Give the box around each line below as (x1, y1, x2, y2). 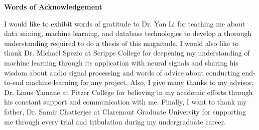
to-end (4, 77, 24, 87)
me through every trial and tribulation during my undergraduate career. (4, 116, 226, 126)
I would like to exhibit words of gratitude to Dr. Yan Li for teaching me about (4, 18, 245, 28)
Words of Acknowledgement (4, 1, 102, 11)
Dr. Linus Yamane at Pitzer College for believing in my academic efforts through (4, 86, 253, 97)
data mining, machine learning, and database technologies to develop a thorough (4, 28, 252, 38)
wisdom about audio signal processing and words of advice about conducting (4, 67, 240, 77)
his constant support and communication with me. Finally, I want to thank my (4, 96, 247, 107)
